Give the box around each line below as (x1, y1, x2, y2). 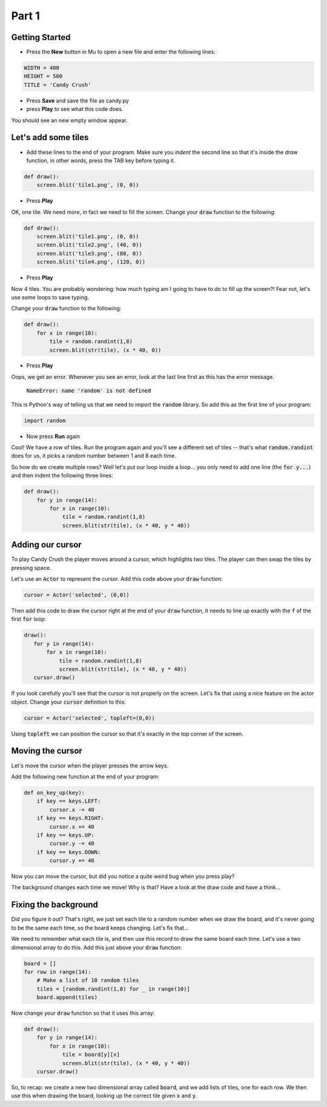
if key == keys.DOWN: (36, 849, 101, 855)
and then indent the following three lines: (11, 472, 113, 479)
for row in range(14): (24, 968, 91, 975)
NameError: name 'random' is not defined (26, 387, 151, 394)
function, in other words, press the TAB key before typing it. (26, 156, 176, 164)
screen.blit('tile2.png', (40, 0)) (36, 241, 142, 249)
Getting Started (11, 32, 71, 42)
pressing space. (11, 564, 51, 571)
